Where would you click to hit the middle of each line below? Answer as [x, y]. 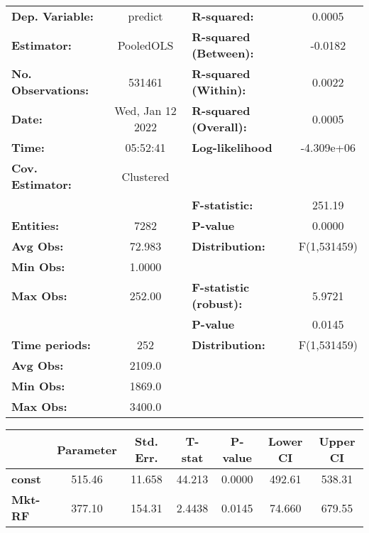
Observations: [50, 90]
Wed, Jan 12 [145, 110]
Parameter [87, 449]
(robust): [217, 303]
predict [145, 16]
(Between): [223, 53]
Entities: [35, 225]
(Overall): [219, 127]
